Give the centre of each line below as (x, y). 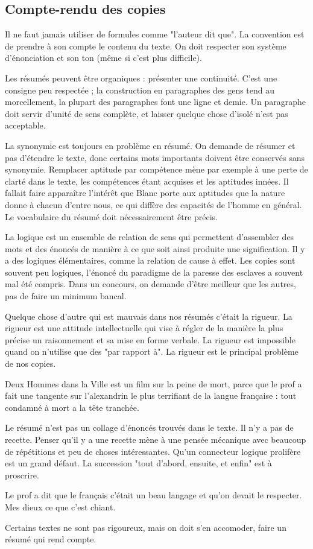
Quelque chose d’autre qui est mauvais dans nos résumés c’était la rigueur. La (149, 316)
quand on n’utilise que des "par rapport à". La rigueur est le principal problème (152, 351)
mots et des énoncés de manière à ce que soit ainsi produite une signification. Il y (155, 248)
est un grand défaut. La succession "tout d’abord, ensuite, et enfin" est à (138, 463)
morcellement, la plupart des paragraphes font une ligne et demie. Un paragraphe (155, 102)
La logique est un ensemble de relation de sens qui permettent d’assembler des (150, 237)
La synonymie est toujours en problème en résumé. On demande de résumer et (150, 145)
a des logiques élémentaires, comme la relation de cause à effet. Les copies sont (150, 260)
